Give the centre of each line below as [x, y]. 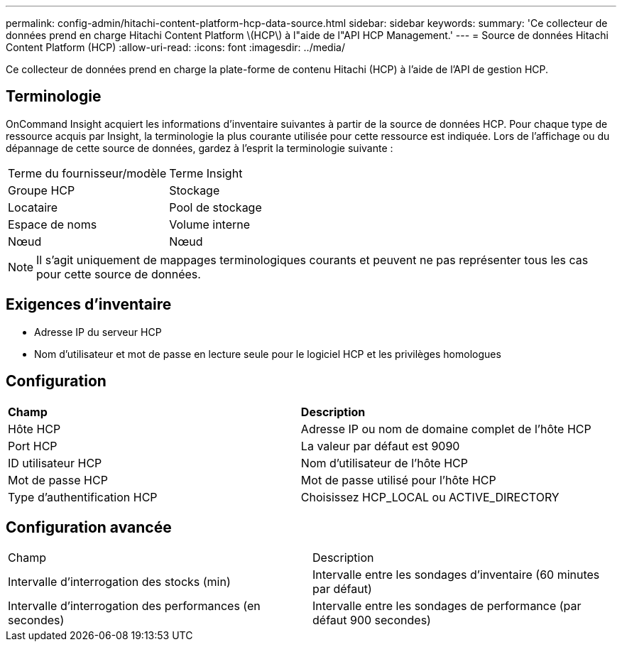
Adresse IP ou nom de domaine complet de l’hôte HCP [446, 429]
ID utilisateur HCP [55, 463]
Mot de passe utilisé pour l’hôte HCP [398, 480]
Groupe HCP [42, 190]
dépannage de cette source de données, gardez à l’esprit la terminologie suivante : [200, 148]
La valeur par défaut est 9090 [380, 446]
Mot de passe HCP [58, 480]
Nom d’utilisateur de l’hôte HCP [384, 463]
